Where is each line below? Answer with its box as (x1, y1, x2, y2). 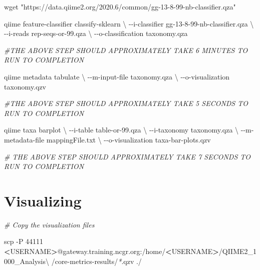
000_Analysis (4, 255, 46, 266)
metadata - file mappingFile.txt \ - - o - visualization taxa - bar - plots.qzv (4, 134, 211, 144)
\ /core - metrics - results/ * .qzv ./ (46, 255, 142, 266)
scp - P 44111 (4, 236, 44, 246)
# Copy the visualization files (4, 219, 95, 229)
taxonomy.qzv (4, 81, 47, 91)
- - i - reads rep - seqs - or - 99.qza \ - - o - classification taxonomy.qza (4, 28, 188, 38)
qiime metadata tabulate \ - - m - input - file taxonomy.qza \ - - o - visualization (4, 71, 230, 81)
